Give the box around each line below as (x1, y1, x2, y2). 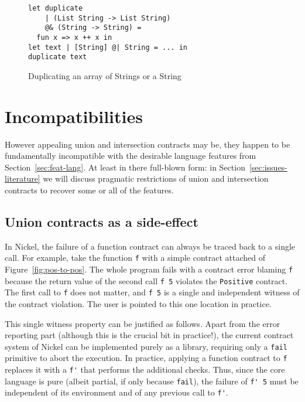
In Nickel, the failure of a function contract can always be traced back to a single (5, 240, 296, 252)
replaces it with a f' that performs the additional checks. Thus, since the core (5, 363, 285, 376)
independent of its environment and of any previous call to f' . (5, 386, 228, 398)
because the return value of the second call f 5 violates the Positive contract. (5, 274, 288, 287)
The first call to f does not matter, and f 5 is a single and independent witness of (5, 286, 300, 298)
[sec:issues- (249, 161, 287, 173)
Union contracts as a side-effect (5, 213, 198, 231)
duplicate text (28, 53, 87, 62)
